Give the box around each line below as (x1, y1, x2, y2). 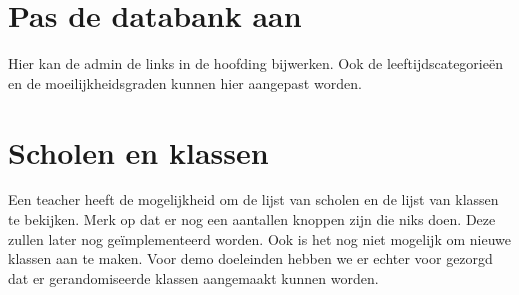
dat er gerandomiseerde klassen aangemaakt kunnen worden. (8, 267, 379, 288)
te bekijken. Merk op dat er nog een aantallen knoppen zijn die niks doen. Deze (8, 209, 496, 230)
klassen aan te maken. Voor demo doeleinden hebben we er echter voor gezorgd (8, 248, 493, 269)
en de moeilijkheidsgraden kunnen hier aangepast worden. (8, 72, 362, 93)
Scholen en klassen (8, 131, 269, 172)
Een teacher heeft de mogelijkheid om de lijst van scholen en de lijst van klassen (8, 189, 499, 210)
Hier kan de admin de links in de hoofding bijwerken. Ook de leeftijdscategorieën (8, 53, 503, 74)
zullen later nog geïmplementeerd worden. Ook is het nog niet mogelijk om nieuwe (8, 228, 511, 249)
